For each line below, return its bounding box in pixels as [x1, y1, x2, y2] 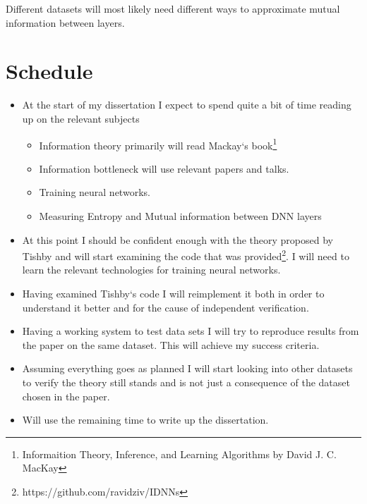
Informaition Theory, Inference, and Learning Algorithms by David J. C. [22, 446, 337, 461]
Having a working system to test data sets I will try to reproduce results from [22, 324, 359, 338]
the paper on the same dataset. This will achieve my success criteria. [22, 337, 320, 352]
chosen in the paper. [22, 388, 110, 403]
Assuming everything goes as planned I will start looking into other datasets [22, 361, 353, 376]
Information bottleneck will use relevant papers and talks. [39, 161, 289, 176]
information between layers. [6, 15, 125, 30]
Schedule [6, 56, 93, 85]
